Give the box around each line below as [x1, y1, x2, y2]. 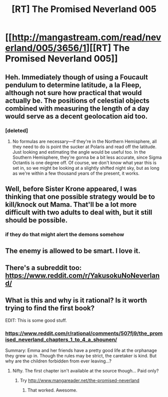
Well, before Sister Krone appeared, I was [5, 185, 137, 193]
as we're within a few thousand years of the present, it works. [12, 170, 140, 176]
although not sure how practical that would [5, 89, 142, 97]
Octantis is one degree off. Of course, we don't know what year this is [12, 159, 156, 166]
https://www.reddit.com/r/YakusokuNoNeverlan [5, 271, 160, 280]
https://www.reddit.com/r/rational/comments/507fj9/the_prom [5, 329, 163, 336]
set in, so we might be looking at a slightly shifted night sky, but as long [12, 165, 159, 171]
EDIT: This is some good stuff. [5, 317, 67, 323]
